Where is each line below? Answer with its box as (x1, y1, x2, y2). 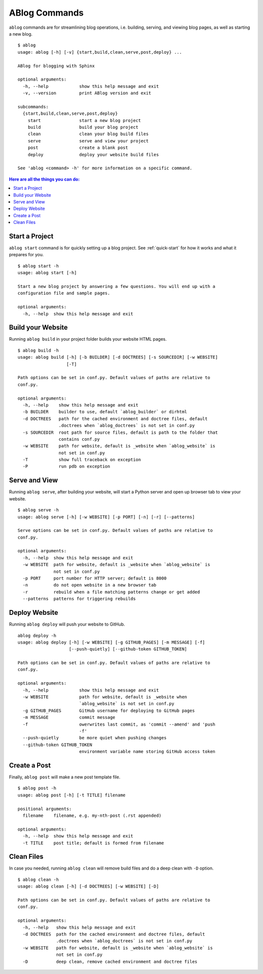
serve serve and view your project (27, 138, 149, 143)
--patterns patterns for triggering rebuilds (22, 596, 136, 602)
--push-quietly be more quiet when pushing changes (22, 735, 167, 741)
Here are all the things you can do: (9, 176, 80, 182)
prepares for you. (9, 252, 44, 258)
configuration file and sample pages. (18, 290, 111, 296)
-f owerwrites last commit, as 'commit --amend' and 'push (22, 721, 216, 727)
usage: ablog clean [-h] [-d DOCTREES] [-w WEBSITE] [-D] (18, 884, 159, 889)
